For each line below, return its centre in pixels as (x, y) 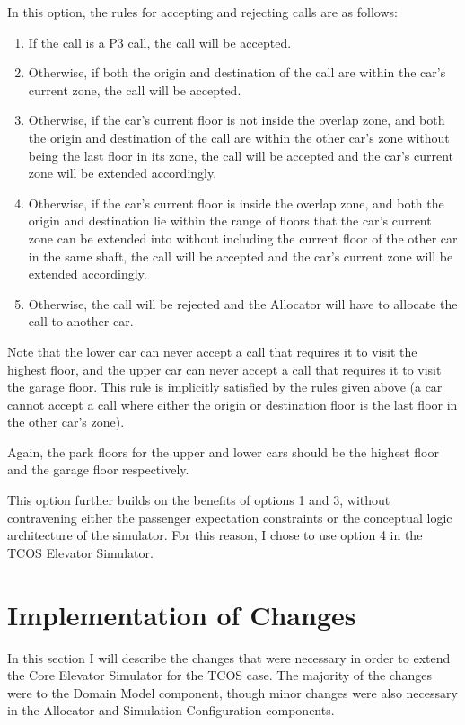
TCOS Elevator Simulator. (80, 552)
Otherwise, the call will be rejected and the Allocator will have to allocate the (243, 303)
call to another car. (81, 321)
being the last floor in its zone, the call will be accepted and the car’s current (241, 155)
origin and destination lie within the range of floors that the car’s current (230, 221)
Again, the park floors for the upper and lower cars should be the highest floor (223, 451)
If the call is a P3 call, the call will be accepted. (160, 42)
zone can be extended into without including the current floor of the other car (243, 238)
